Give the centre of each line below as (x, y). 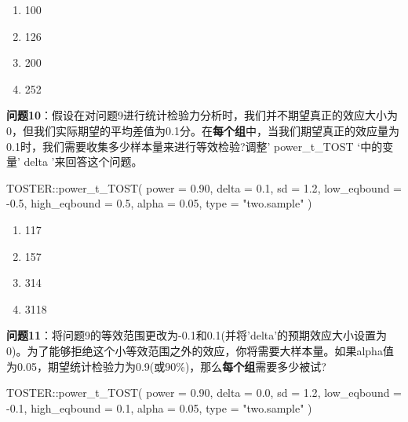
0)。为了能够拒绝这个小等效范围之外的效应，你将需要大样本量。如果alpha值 (200, 350)
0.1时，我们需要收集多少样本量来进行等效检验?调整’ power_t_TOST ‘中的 (195, 146)
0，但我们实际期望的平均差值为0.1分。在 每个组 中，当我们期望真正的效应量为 (203, 130)
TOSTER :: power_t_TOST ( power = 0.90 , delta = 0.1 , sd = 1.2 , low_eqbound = (204, 187)
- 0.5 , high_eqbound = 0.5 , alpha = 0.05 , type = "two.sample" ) (159, 203)
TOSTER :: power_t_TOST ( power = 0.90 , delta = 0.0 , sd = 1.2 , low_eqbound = (204, 393)
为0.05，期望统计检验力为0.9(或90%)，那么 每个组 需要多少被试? (166, 366)
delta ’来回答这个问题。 (83, 161)
